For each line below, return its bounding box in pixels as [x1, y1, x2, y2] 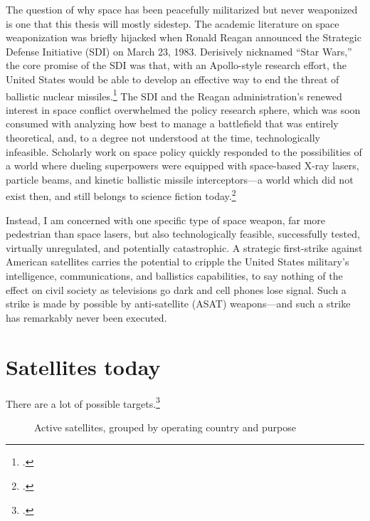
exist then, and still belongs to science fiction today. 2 [6, 186, 236, 204]
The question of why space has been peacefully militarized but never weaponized [6, 2, 358, 16]
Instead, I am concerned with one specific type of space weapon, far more [6, 212, 326, 227]
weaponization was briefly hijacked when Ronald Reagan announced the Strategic [6, 30, 361, 45]
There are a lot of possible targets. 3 [6, 394, 160, 411]
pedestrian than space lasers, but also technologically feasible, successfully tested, [6, 226, 360, 241]
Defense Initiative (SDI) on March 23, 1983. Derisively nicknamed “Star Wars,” [6, 43, 352, 58]
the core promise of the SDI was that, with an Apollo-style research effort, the [6, 58, 347, 73]
